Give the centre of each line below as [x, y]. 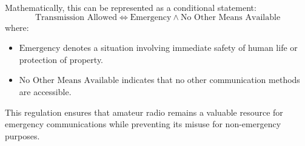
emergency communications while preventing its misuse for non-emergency [143, 124]
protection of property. [61, 59]
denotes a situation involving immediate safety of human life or [180, 48]
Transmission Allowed [76, 17]
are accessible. [45, 91]
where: [17, 27]
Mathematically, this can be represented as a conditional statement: [131, 7]
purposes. [22, 135]
